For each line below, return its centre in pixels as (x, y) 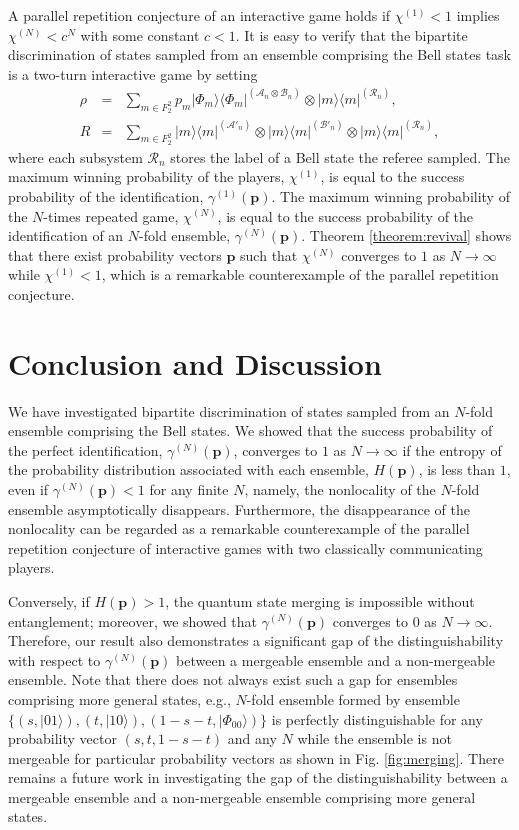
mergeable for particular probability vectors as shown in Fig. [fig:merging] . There (256, 757)
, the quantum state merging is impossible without (320, 600)
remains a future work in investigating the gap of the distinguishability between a (258, 777)
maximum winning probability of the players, (146, 176)
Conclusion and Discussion (195, 362)
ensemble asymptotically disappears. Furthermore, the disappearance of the (239, 508)
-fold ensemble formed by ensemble (353, 698)
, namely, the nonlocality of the (340, 488)
